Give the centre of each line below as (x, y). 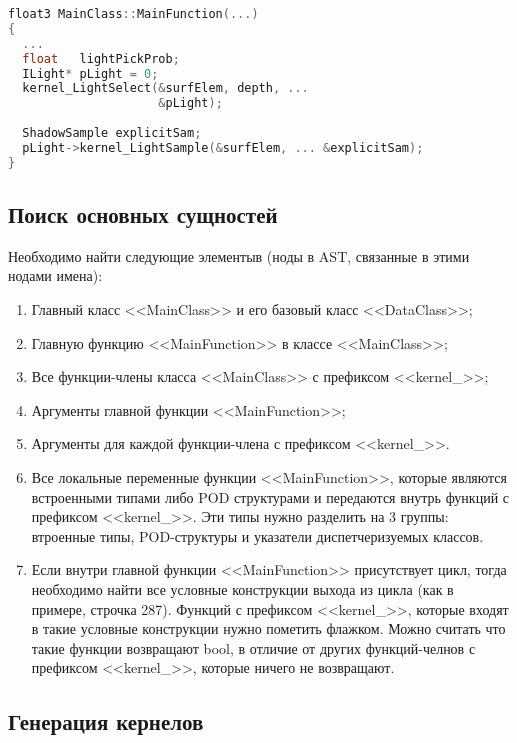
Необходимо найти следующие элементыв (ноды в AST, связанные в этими (239, 255)
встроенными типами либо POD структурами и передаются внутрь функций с (270, 496)
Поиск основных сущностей (143, 214)
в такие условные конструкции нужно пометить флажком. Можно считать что (268, 628)
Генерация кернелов (106, 721)
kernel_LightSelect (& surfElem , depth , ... (165, 88)
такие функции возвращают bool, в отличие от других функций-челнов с (253, 647)
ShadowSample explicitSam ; (112, 133)
